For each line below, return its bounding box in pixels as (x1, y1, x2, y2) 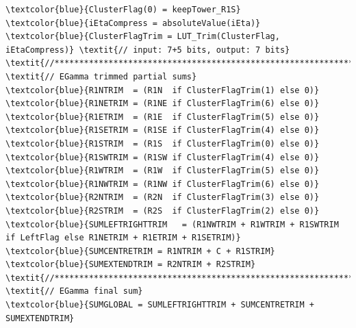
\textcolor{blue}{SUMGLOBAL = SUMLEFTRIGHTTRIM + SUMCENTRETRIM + (5, 300, 315, 310)
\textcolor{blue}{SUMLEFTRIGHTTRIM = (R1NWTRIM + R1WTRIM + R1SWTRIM (5, 219, 339, 229)
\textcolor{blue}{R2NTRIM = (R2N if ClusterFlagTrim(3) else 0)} (5, 192, 320, 203)
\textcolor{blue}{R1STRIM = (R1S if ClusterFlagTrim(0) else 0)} (5, 138, 320, 149)
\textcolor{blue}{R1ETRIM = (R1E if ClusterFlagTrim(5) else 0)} (5, 112, 320, 122)
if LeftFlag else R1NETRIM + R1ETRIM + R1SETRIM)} (5, 233, 241, 243)
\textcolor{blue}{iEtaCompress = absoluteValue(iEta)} (5, 18, 261, 28)
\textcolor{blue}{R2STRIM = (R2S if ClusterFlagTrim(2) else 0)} (5, 205, 320, 216)
